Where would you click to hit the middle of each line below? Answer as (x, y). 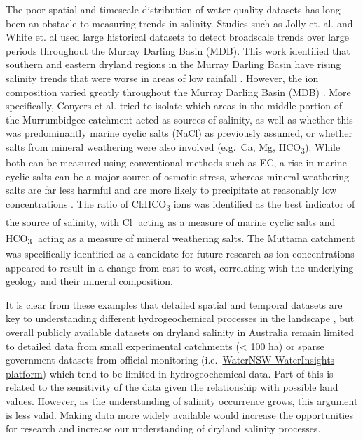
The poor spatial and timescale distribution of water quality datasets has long (173, 9)
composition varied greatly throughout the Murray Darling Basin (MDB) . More (178, 92)
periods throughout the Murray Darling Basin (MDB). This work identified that (178, 50)
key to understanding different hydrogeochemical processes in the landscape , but (180, 318)
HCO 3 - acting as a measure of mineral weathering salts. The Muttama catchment (180, 238)
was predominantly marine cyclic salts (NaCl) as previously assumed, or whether (179, 133)
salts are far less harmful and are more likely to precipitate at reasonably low (171, 190)
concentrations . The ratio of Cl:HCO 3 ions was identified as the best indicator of (180, 204)
